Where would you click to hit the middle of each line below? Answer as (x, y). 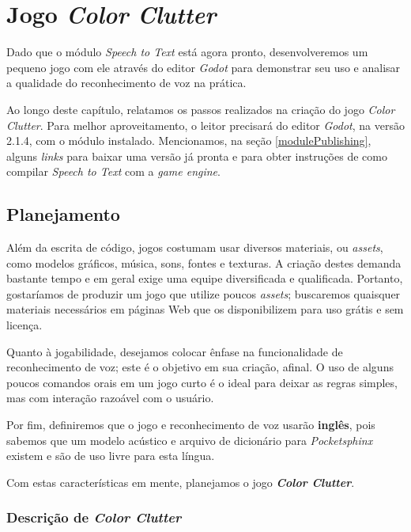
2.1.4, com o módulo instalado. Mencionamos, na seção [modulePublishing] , (189, 141)
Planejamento (63, 214)
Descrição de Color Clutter (94, 517)
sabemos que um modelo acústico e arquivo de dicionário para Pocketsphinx (190, 440)
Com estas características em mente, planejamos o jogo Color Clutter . (181, 482)
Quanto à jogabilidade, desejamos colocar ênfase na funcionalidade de (175, 351)
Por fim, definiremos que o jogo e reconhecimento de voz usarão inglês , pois (191, 425)
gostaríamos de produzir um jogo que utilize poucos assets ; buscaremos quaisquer (204, 293)
